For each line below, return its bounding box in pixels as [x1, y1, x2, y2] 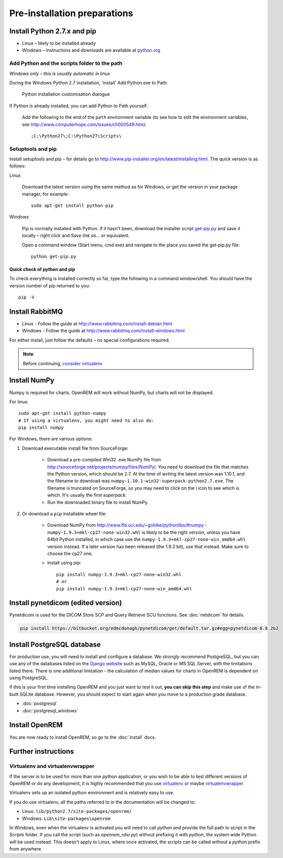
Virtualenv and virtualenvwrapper [9, 763, 95, 770]
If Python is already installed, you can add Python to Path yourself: [9, 103, 148, 109]
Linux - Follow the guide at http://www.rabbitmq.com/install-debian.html [22, 321, 172, 327]
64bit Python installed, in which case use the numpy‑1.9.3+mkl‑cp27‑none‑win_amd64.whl [47, 536, 246, 542]
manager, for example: [22, 191, 69, 197]
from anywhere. [9, 846, 42, 852]
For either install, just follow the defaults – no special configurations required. [9, 337, 170, 343]
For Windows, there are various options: [9, 436, 93, 442]
